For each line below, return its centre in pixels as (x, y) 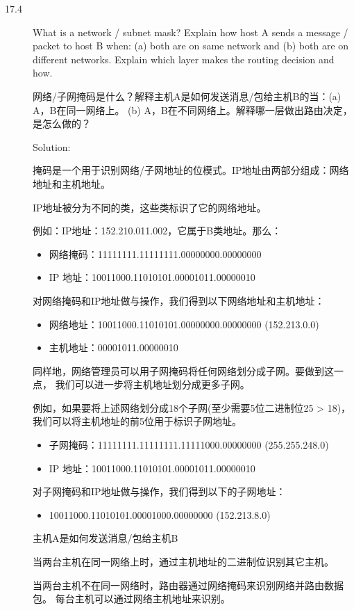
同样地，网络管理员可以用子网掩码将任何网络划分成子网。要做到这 (183, 370)
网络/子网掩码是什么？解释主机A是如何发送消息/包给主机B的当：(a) (187, 96)
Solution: (52, 146)
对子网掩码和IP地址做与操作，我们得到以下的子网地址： (159, 491)
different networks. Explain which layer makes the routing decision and (184, 59)
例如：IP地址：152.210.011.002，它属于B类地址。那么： (157, 231)
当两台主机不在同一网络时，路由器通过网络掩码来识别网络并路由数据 (188, 585)
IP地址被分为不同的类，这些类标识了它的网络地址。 (150, 207)
